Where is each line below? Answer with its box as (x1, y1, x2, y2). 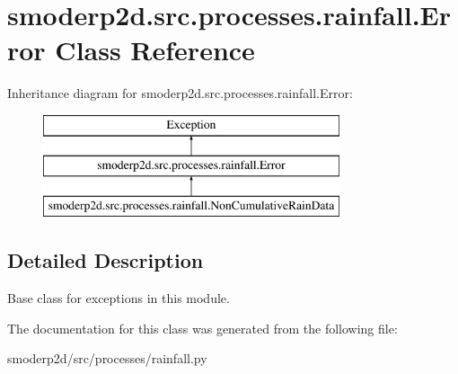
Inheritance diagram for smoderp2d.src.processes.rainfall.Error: (7, 84, 353, 102)
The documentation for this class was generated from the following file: (7, 318, 398, 337)
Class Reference (55, 31, 255, 68)
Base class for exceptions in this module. (7, 289, 230, 307)
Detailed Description (7, 246, 204, 274)
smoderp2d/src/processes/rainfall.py (7, 349, 207, 368)
